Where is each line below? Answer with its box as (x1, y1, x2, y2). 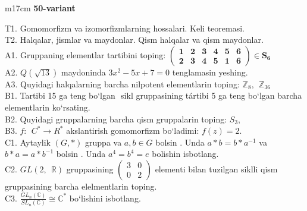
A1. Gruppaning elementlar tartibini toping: (5, 48, 166, 61)
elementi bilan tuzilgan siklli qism (155, 162, 278, 175)
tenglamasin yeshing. (172, 65, 248, 78)
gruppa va (85, 136, 122, 148)
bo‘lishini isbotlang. (69, 191, 141, 204)
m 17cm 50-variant (5, 2, 76, 14)
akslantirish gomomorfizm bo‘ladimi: (66, 124, 199, 137)
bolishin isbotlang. (152, 147, 219, 160)
